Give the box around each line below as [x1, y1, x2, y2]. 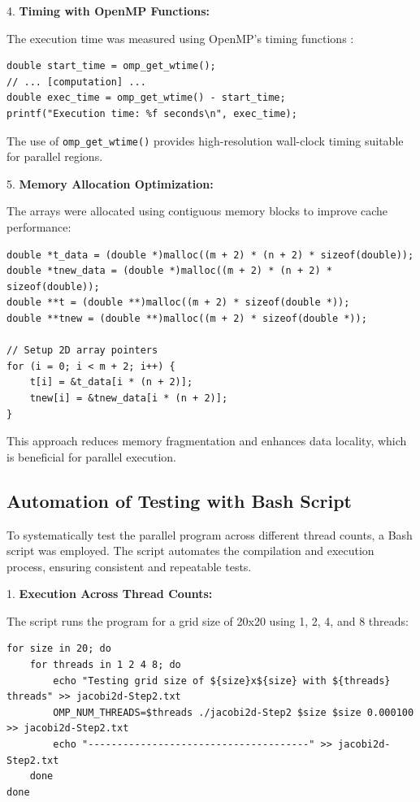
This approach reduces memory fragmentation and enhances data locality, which [6, 432, 407, 449]
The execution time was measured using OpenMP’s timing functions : [6, 29, 354, 46]
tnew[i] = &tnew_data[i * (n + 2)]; [29, 392, 228, 404]
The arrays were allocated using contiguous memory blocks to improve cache [6, 202, 388, 219]
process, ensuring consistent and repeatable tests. [6, 557, 252, 574]
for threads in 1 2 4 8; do [29, 659, 181, 671]
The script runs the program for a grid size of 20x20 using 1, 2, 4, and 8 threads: [6, 612, 409, 629]
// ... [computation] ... [6, 76, 146, 88]
